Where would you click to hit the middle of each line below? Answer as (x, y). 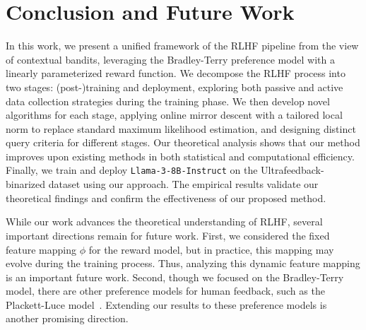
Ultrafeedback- (293, 170)
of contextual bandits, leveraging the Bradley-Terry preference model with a (171, 59)
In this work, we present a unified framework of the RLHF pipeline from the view (182, 46)
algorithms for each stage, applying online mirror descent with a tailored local (174, 115)
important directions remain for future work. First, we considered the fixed (168, 235)
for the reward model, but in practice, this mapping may (211, 249)
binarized (26, 184)
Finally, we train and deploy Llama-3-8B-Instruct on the (132, 170)
